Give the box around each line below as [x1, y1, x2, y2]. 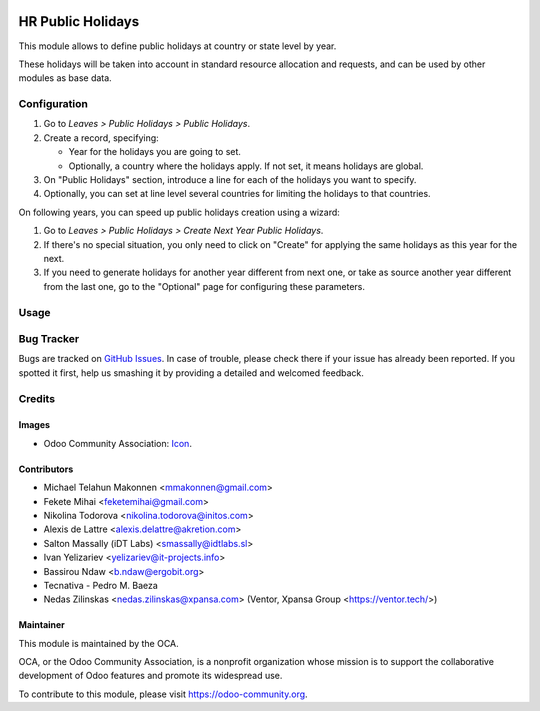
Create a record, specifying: [43, 131, 159, 144]
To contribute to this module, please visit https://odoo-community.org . [18, 688, 309, 700]
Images [18, 419, 50, 431]
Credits [18, 391, 55, 405]
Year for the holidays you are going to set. [68, 146, 242, 158]
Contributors [18, 463, 74, 475]
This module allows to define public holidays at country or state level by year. [18, 40, 337, 52]
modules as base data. [18, 72, 112, 84]
